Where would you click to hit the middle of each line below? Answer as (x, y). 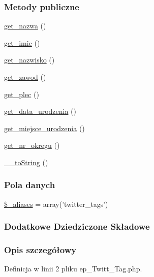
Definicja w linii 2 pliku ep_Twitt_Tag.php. (73, 269)
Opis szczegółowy (40, 250)
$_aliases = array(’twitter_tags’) (56, 204)
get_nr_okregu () (32, 145)
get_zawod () (25, 77)
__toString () (26, 162)
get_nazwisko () (29, 60)
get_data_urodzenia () (40, 111)
